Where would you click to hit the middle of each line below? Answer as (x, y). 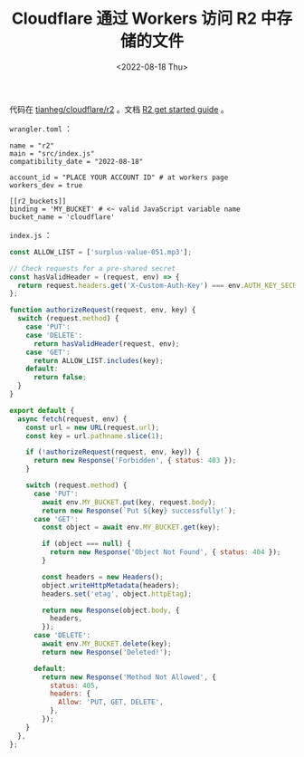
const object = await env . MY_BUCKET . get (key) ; (131, 527)
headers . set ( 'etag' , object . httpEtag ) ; (117, 594)
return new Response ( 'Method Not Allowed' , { (129, 677)
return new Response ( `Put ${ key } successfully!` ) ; (139, 511)
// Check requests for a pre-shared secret (93, 268)
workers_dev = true (46, 185)
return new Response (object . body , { (111, 610)
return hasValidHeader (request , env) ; (106, 344)
